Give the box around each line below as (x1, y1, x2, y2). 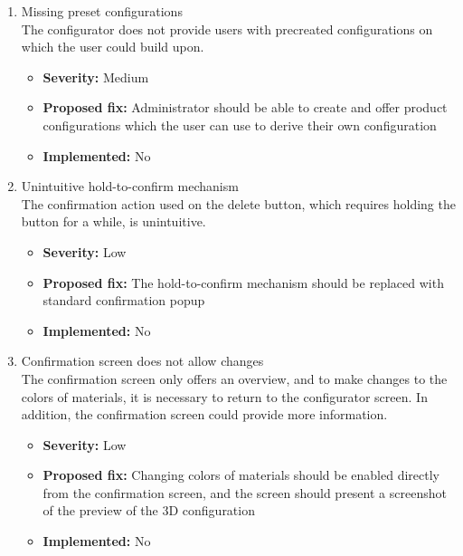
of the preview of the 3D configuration (43, 501, 255, 520)
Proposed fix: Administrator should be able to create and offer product (43, 98, 448, 117)
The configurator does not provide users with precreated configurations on (21, 19, 433, 38)
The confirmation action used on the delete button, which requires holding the (21, 194, 456, 213)
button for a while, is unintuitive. (21, 212, 206, 231)
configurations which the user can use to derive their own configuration (43, 115, 437, 134)
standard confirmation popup (43, 291, 205, 310)
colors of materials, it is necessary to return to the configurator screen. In (21, 387, 428, 406)
